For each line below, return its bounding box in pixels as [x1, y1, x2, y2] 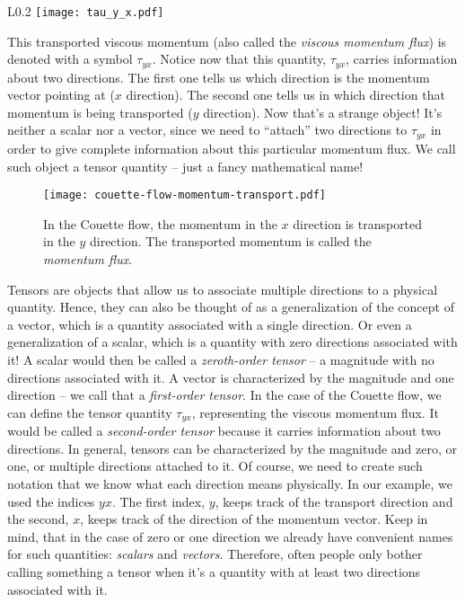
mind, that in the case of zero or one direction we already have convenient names [7, 527, 453, 545]
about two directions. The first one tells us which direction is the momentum [7, 67, 430, 86]
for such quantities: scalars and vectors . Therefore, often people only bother [7, 544, 423, 563]
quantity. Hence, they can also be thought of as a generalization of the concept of [7, 297, 454, 316]
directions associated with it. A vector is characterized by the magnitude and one [7, 367, 454, 386]
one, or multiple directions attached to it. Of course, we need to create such [7, 456, 423, 475]
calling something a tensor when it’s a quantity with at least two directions [7, 562, 421, 580]
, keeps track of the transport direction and [215, 491, 453, 510]
